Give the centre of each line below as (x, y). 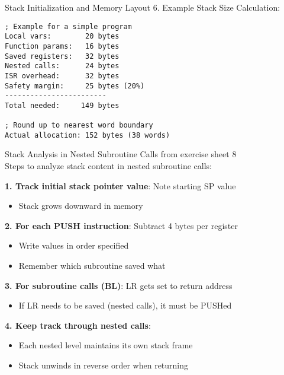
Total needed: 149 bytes (62, 105)
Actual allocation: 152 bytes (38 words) (88, 135)
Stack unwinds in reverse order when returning (104, 365)
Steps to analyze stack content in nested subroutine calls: (109, 166)
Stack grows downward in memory (81, 206)
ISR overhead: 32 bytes (62, 76)
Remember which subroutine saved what (92, 266)
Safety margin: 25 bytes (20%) (75, 86)
